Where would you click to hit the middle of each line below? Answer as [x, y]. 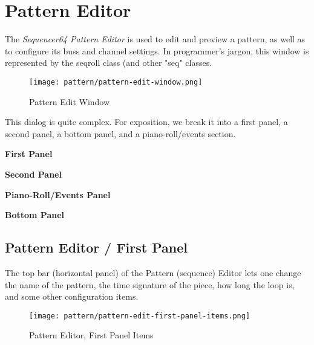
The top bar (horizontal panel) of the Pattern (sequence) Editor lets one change [153, 272]
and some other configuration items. [72, 296]
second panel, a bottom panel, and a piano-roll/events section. [120, 133]
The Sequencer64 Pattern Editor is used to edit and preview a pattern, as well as [155, 39]
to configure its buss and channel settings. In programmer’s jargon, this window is [157, 50]
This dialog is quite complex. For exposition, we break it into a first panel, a [146, 122]
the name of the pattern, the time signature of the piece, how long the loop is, [150, 284]
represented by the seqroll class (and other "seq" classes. [109, 63]
